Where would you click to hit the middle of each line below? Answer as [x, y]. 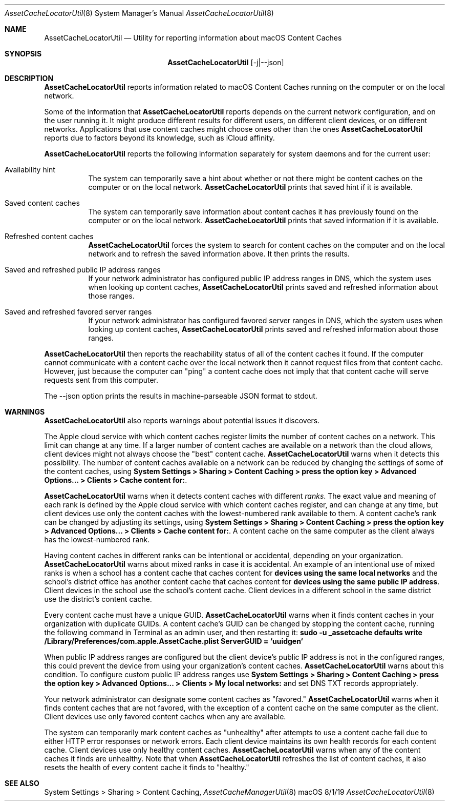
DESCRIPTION [29, 78]
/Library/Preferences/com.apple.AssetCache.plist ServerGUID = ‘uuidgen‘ [174, 641]
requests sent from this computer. [101, 380]
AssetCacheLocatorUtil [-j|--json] [226, 62]
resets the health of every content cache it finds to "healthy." [147, 767]
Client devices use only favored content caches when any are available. [165, 716]
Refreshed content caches [49, 236]
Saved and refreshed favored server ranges [78, 312]
